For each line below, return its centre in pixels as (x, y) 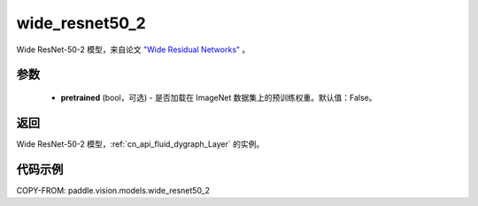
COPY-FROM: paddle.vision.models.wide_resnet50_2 (113, 190)
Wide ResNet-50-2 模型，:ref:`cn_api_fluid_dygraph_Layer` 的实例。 (140, 144)
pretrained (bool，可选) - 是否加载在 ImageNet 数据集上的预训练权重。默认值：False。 (219, 97)
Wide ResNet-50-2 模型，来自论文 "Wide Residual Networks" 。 (133, 50)
